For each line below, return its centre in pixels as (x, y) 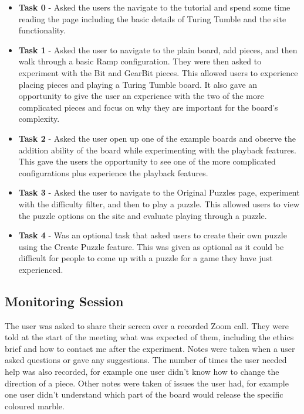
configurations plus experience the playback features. (113, 172)
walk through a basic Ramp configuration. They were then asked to (140, 61)
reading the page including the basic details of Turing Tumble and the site (152, 18)
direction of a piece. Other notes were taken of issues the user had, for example (147, 383)
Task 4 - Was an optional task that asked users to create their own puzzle (153, 235)
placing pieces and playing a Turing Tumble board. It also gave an (138, 84)
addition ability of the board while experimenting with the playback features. (157, 150)
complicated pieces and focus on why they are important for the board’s (148, 107)
